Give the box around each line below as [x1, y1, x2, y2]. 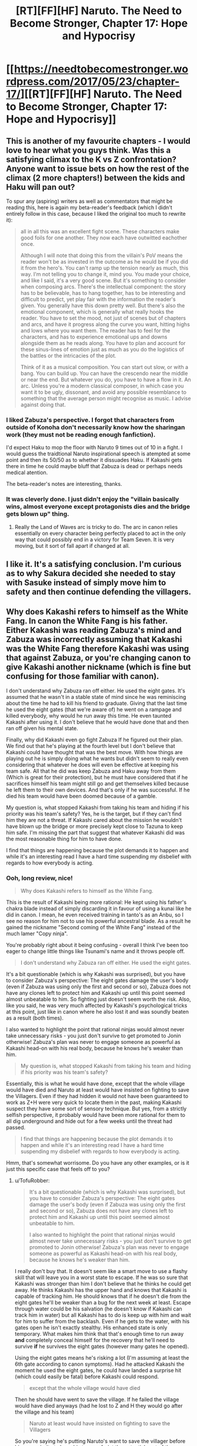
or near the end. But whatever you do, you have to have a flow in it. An [20, 376, 191, 383]
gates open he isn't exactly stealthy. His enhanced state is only [14, 1324, 168, 1331]
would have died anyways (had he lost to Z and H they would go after [14, 1402, 183, 1409]
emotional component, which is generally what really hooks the [20, 308, 174, 315]
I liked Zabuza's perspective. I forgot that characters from [6, 416, 175, 424]
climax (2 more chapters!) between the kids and [6, 173, 185, 183]
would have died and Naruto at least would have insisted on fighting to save [6, 1086, 189, 1093]
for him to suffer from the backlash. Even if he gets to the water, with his [14, 1318, 190, 1325]
